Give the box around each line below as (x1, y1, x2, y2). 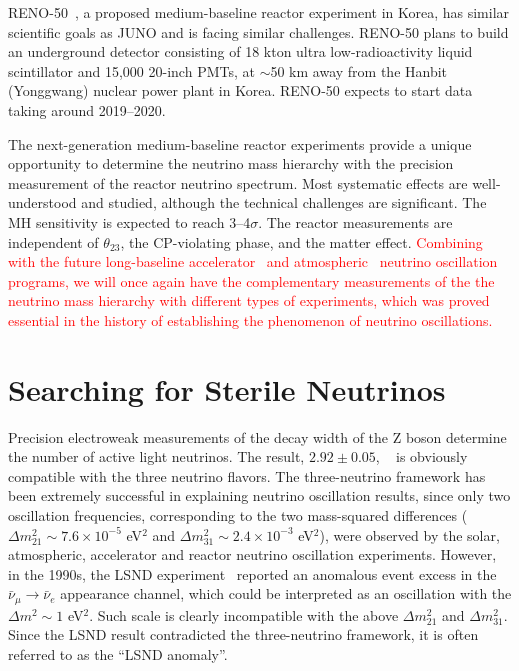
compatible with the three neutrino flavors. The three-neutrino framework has (8, 465, 486, 486)
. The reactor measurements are (258, 211, 453, 232)
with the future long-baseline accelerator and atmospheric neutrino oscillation (8, 251, 498, 272)
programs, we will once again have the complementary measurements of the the (8, 270, 495, 291)
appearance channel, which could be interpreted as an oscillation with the (60, 583, 512, 604)
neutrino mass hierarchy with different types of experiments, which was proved (8, 290, 490, 311)
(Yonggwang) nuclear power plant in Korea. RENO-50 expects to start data (8, 80, 473, 101)
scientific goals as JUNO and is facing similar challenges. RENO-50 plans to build (8, 21, 509, 42)
